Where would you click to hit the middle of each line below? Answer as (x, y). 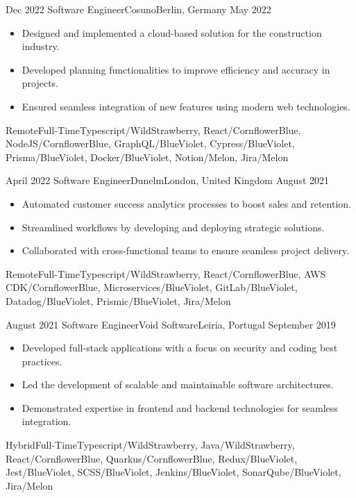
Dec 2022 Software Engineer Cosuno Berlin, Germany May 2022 (138, 9)
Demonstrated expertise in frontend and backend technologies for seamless (180, 407)
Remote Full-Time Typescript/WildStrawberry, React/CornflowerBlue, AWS (166, 273)
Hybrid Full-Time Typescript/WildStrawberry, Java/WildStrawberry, (150, 445)
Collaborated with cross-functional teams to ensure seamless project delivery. (186, 250)
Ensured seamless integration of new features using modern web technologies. (186, 106)
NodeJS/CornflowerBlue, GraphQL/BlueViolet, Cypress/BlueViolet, (150, 143)
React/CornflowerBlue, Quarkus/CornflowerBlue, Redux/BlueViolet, (152, 458)
